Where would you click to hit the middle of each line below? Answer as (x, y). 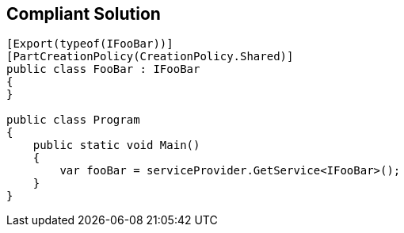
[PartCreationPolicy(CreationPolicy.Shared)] (150, 57)
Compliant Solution (84, 14)
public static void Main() (116, 145)
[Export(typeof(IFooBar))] (90, 44)
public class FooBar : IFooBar (103, 69)
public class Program (73, 120)
